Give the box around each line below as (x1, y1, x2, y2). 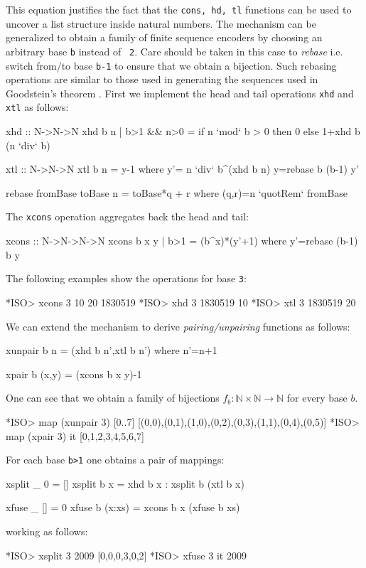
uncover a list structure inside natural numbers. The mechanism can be (6, 16, 316, 31)
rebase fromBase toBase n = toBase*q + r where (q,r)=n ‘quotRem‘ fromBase (6, 185, 348, 200)
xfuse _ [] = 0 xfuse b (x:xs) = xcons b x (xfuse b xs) (6, 500, 240, 515)
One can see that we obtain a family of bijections (6, 390, 220, 405)
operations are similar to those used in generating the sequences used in (6, 72, 318, 87)
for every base (286, 390, 348, 405)
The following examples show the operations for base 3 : (6, 271, 247, 286)
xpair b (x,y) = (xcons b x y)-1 (6, 366, 142, 381)
